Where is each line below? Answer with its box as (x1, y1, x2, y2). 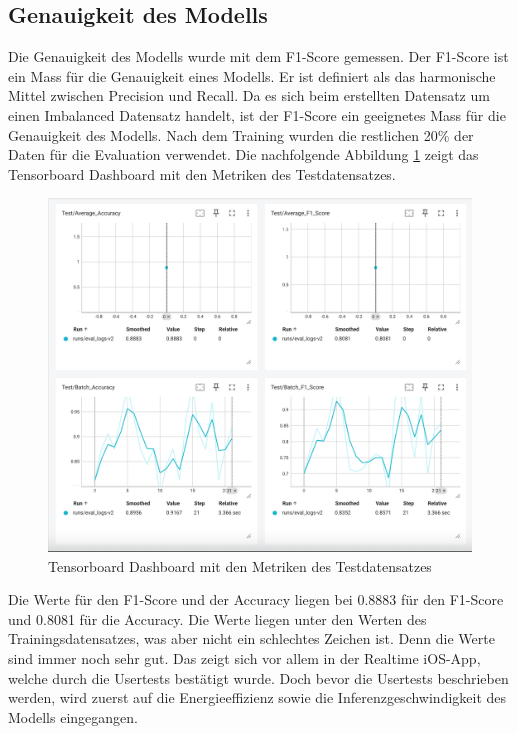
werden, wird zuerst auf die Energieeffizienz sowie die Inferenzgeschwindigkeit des (8, 687, 507, 708)
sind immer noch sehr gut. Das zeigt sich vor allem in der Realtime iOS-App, (8, 647, 481, 668)
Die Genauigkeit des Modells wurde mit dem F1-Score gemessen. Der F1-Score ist (8, 46, 509, 67)
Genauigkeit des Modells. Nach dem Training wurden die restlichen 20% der (8, 124, 474, 145)
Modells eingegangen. (8, 706, 138, 727)
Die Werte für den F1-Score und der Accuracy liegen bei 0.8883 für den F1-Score (8, 589, 504, 610)
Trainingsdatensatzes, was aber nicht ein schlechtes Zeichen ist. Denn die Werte (8, 628, 495, 649)
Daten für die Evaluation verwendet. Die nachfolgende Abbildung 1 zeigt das (8, 144, 479, 165)
